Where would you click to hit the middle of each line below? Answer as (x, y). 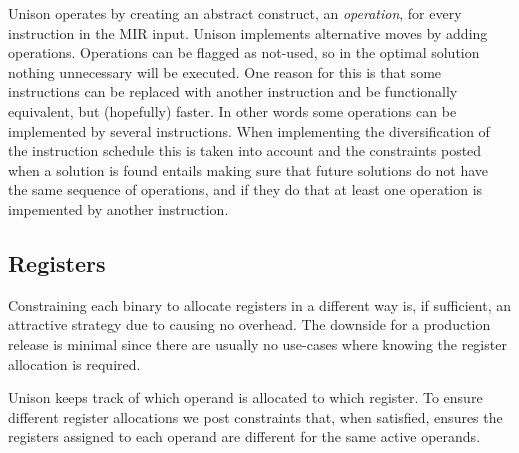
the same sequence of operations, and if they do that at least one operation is (245, 189)
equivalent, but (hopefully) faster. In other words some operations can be (232, 110)
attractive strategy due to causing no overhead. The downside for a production (249, 324)
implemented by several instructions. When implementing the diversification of (249, 130)
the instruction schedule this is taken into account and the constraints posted (245, 150)
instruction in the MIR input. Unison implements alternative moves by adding (248, 32)
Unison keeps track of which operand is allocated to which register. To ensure (245, 397)
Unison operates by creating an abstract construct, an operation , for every (235, 13)
